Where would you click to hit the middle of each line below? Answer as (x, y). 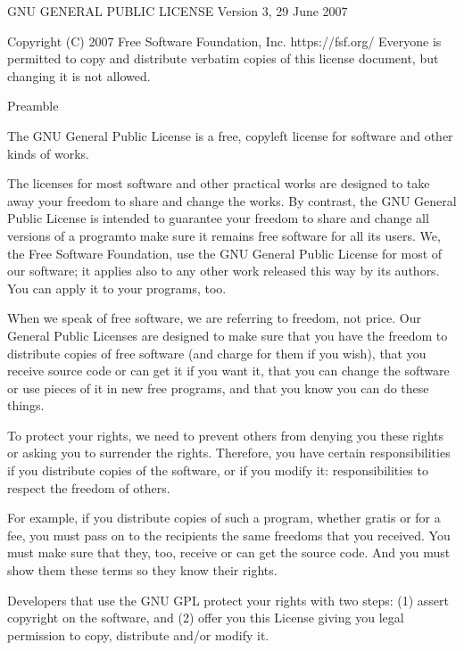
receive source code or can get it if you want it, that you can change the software (228, 371)
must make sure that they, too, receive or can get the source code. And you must (229, 552)
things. (26, 405)
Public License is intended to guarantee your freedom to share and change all (218, 218)
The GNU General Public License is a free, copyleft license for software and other (230, 135)
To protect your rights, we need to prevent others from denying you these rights (226, 435)
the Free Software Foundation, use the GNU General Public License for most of (225, 253)
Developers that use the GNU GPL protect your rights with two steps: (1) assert (228, 600)
